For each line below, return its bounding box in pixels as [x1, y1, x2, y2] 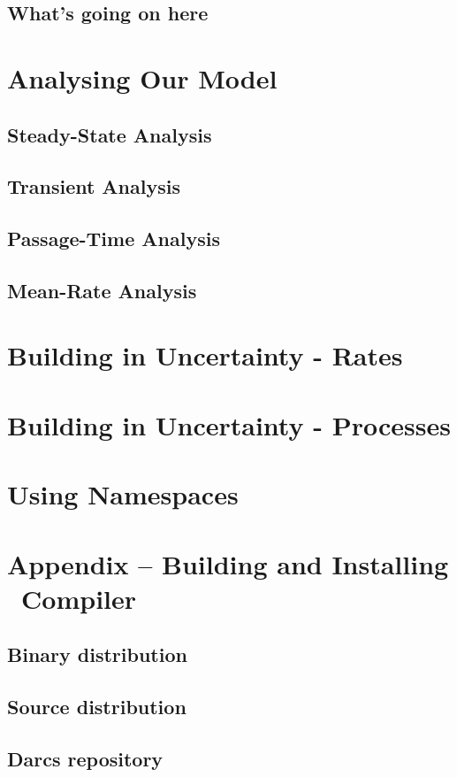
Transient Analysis [7, 173, 180, 200]
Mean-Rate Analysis [7, 276, 197, 304]
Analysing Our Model [7, 59, 278, 96]
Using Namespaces [7, 476, 239, 512]
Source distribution [7, 693, 187, 720]
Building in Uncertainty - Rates [7, 337, 403, 373]
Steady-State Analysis [7, 120, 212, 148]
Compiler [21, 580, 137, 616]
